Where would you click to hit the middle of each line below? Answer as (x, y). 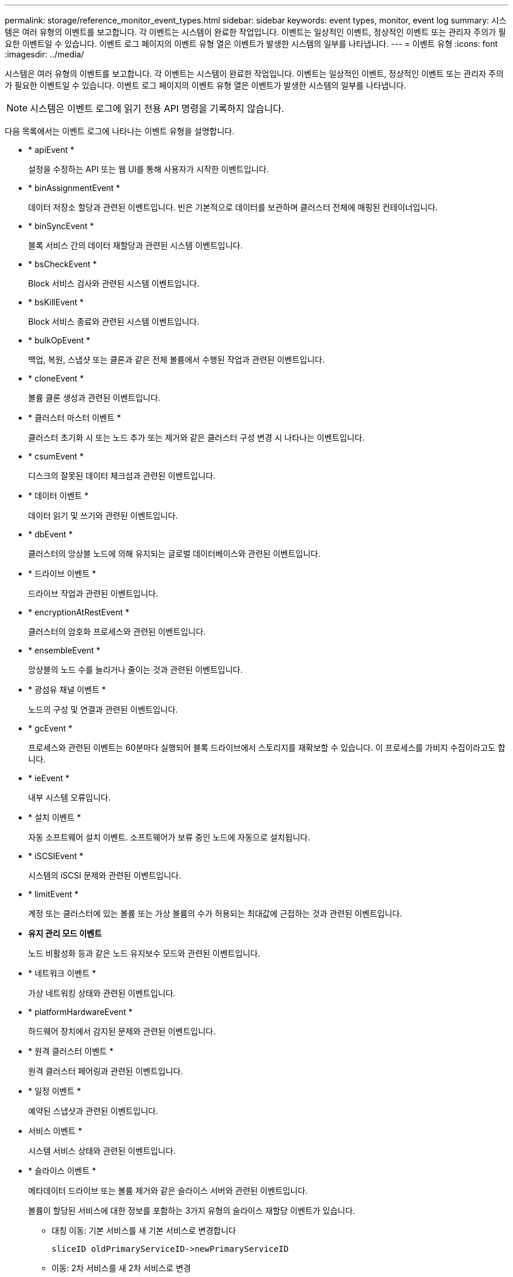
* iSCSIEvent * (56, 856)
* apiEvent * (51, 150)
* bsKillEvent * (56, 302)
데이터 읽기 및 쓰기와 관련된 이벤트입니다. (103, 515)
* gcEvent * (50, 728)
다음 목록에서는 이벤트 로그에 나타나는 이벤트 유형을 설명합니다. (120, 131)
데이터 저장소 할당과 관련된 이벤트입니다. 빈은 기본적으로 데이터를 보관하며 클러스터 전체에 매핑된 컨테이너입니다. (233, 207)
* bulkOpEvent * (59, 340)
